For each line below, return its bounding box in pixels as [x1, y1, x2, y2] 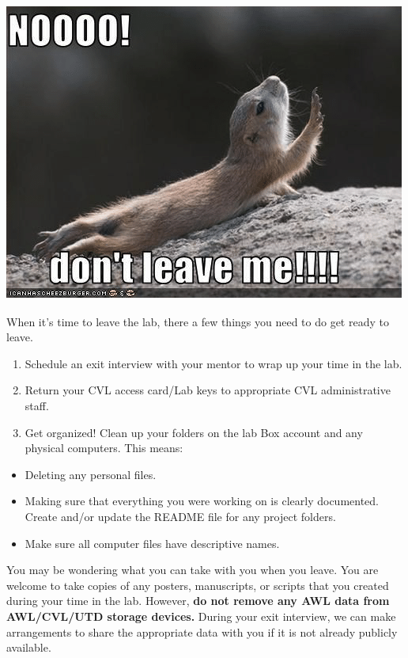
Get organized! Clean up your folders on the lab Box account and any [25, 424, 363, 440]
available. [6, 639, 51, 656]
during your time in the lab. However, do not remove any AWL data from [6, 592, 390, 609]
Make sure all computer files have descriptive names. [25, 534, 280, 551]
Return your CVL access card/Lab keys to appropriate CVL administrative [25, 382, 391, 398]
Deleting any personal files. [25, 466, 157, 482]
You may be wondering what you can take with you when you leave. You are [6, 561, 379, 578]
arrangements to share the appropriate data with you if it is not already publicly [6, 623, 398, 640]
